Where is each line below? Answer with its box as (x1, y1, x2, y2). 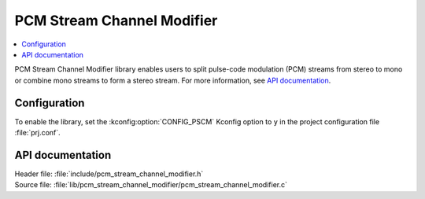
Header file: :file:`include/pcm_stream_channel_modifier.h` (14, 169, 204, 179)
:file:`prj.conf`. (14, 128, 61, 138)
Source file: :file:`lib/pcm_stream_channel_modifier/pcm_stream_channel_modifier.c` (14, 180, 287, 190)
